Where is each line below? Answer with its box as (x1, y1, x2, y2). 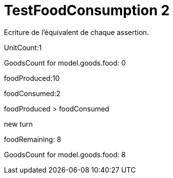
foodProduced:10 (4, 73, 60, 82)
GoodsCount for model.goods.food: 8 (4, 150, 126, 159)
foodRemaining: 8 (4, 135, 61, 143)
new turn (4, 119, 33, 128)
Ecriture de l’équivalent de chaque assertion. (4, 28, 149, 36)
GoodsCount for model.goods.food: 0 (4, 58, 126, 67)
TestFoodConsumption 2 (4, 2, 170, 19)
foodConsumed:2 (4, 89, 61, 98)
